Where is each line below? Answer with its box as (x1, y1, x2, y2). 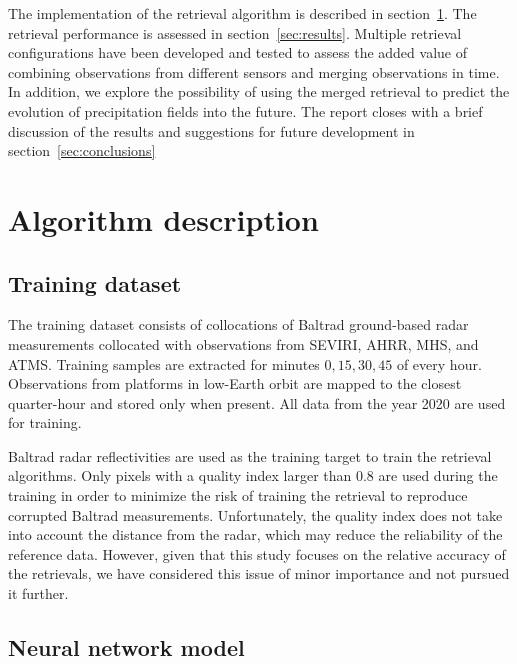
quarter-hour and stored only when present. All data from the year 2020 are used (8, 392, 506, 413)
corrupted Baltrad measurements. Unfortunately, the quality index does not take (8, 504, 503, 525)
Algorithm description (8, 198, 319, 239)
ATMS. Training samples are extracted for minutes (8, 353, 320, 374)
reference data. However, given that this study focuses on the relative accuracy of (8, 543, 506, 564)
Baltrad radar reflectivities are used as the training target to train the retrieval (8, 445, 492, 466)
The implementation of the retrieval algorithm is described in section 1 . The (8, 3, 477, 23)
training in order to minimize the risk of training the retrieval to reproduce (8, 485, 468, 506)
